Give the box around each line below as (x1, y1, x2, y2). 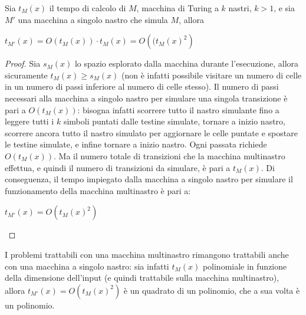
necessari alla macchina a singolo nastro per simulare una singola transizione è (5, 91, 288, 104)
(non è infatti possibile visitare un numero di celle (121, 68, 302, 81)
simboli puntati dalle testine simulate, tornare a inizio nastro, (63, 115, 285, 127)
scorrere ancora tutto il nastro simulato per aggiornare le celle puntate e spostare (5, 126, 298, 139)
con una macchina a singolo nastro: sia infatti (5, 260, 169, 272)
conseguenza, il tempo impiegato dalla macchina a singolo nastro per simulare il (5, 173, 293, 185)
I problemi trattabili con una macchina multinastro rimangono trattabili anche (5, 248, 289, 260)
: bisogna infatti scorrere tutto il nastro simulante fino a (77, 103, 279, 116)
